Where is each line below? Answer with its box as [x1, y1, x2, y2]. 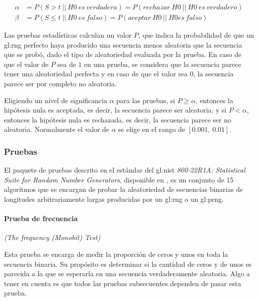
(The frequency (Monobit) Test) [4, 232, 101, 242]
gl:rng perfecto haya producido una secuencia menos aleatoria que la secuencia [4, 39, 242, 50]
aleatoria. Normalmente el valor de [4, 124, 110, 134]
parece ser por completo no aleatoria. [4, 78, 117, 89]
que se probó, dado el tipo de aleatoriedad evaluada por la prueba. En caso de [4, 49, 242, 60]
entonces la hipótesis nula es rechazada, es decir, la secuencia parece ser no [4, 114, 231, 124]
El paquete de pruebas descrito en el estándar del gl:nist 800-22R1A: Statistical [4, 165, 246, 175]
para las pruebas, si [116, 95, 175, 105]
